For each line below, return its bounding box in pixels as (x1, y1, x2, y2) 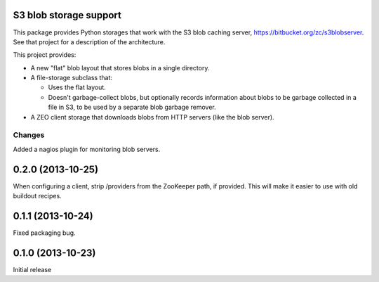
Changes (13, 130, 45, 140)
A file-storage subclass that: (30, 74, 112, 82)
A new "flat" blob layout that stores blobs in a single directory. (30, 63, 210, 72)
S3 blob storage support (13, 9, 122, 21)
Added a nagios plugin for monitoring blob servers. (13, 145, 161, 153)
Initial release (13, 265, 52, 274)
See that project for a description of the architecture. (13, 37, 166, 46)
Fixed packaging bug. (13, 229, 77, 237)
